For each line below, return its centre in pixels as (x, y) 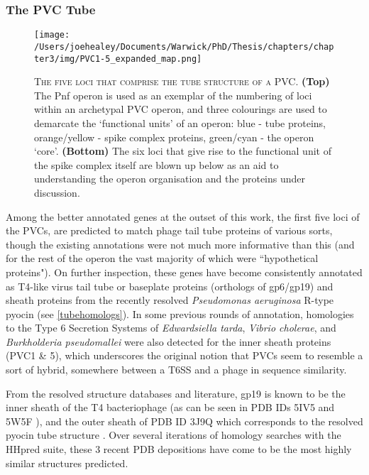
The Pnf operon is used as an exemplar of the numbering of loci (173, 95)
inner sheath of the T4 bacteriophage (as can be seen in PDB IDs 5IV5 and (170, 407)
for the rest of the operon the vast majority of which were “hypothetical (162, 258)
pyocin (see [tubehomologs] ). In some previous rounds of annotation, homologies (180, 313)
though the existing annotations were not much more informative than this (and (180, 244)
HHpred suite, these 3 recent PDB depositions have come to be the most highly (179, 449)
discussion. (57, 192)
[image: (52, 35)
